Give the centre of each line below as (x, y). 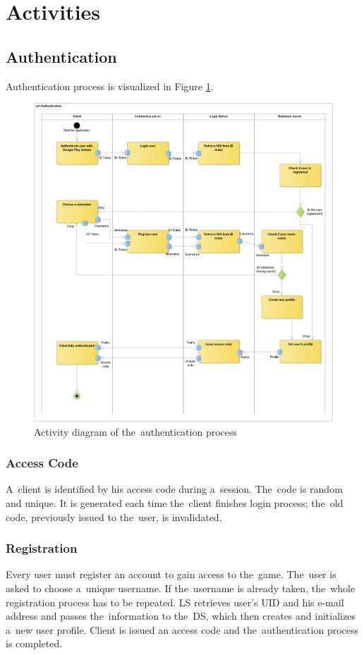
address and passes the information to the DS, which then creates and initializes (181, 616)
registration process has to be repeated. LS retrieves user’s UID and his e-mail (175, 602)
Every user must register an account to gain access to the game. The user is (171, 574)
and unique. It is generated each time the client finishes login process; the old (175, 502)
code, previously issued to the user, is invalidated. (114, 516)
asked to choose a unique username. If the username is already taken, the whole (181, 588)
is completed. (34, 643)
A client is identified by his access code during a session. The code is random (174, 489)
